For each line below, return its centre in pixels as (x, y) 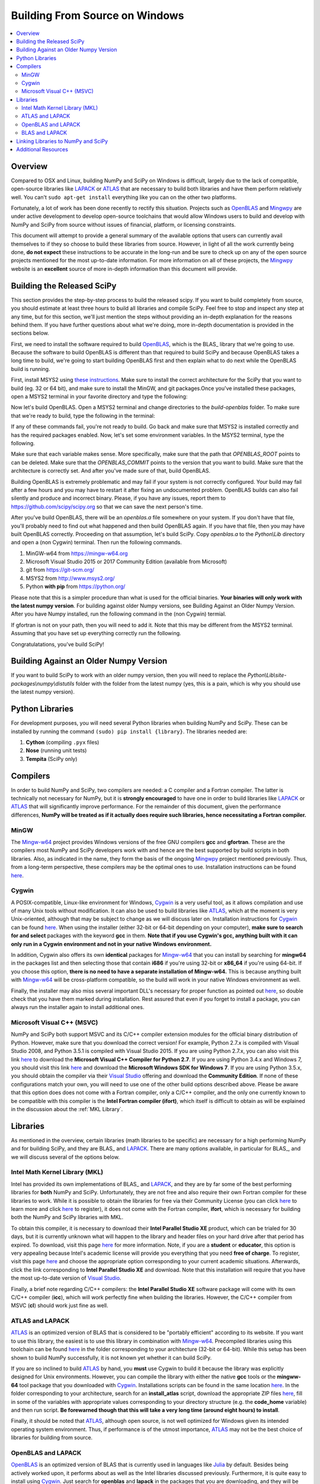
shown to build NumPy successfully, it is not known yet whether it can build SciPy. (111, 1358)
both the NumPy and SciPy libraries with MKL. (67, 1217)
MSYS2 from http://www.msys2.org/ (70, 578)
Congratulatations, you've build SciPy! (57, 644)
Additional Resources (42, 150)
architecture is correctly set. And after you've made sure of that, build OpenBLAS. (111, 471)
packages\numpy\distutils (43, 683)
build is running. (31, 369)
